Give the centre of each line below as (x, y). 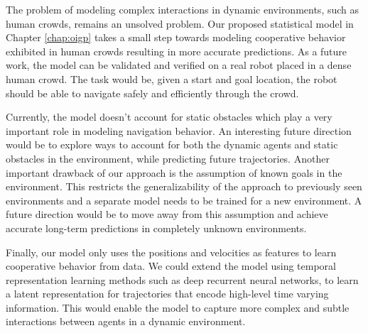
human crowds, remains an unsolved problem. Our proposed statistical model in (180, 23)
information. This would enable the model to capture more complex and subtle (178, 307)
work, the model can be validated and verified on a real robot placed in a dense (179, 65)
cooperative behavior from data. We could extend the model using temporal (171, 266)
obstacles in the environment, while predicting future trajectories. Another (168, 158)
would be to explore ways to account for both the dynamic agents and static (172, 144)
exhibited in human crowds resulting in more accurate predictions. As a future (177, 51)
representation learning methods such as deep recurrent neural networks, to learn (182, 279)
